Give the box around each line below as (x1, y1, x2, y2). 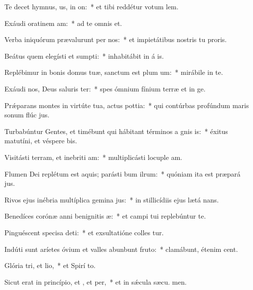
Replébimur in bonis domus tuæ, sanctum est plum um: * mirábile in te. (4, 67, 223, 77)
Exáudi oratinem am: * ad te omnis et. (4, 18, 122, 28)
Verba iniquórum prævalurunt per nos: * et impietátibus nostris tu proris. (4, 34, 227, 45)
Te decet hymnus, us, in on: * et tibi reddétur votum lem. (4, 1, 179, 11)
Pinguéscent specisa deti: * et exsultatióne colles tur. (4, 227, 164, 237)
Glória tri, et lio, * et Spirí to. (4, 260, 96, 270)
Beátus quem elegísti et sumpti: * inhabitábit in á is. (4, 50, 164, 61)
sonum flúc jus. (4, 110, 49, 120)
